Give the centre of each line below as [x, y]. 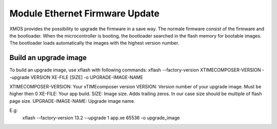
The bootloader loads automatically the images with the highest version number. [94, 43]
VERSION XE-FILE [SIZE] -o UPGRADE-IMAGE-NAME [87, 77]
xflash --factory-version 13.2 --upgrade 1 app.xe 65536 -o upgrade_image [101, 118]
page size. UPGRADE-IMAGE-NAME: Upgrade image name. [72, 101]
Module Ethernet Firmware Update [85, 13]
